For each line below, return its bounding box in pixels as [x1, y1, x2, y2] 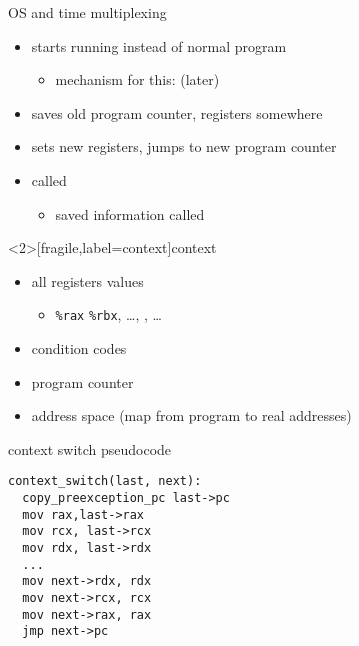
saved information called [55, 203, 205, 224]
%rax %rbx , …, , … [55, 304, 162, 325]
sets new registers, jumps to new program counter [31, 136, 337, 157]
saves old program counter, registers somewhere [31, 102, 323, 123]
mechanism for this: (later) [55, 69, 220, 90]
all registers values [31, 270, 144, 291]
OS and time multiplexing [8, 2, 167, 22]
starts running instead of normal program [31, 35, 287, 56]
